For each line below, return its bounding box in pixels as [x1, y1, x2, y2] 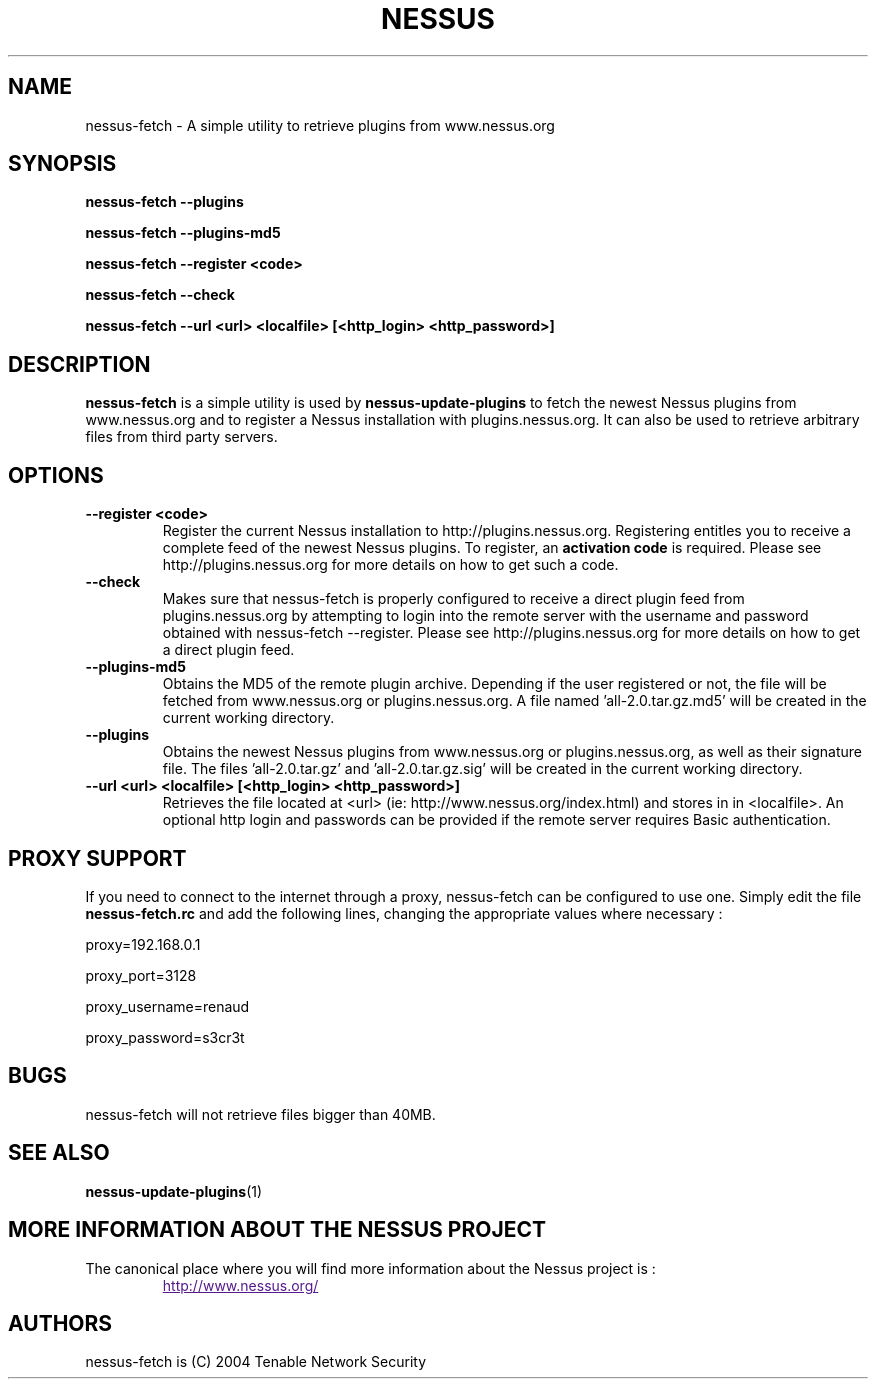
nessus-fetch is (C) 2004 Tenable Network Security [85, 1353, 427, 1371]
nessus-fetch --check [85, 286, 235, 304]
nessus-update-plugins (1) [85, 1182, 263, 1200]
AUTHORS [8, 1310, 113, 1336]
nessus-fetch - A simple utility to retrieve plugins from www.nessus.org [85, 116, 555, 134]
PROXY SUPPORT [8, 845, 187, 871]
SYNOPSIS [8, 151, 117, 177]
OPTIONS [8, 462, 104, 488]
